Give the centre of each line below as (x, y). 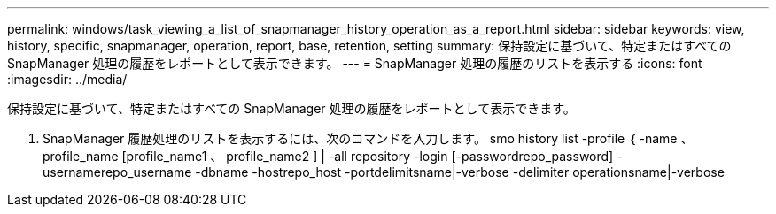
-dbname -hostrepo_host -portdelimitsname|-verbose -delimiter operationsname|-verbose (460, 172)
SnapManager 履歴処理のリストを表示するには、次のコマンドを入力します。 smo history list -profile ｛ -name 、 (368, 138)
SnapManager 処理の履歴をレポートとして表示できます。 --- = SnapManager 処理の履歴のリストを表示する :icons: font (355, 63)
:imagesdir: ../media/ (67, 79)
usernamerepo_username (117, 172)
